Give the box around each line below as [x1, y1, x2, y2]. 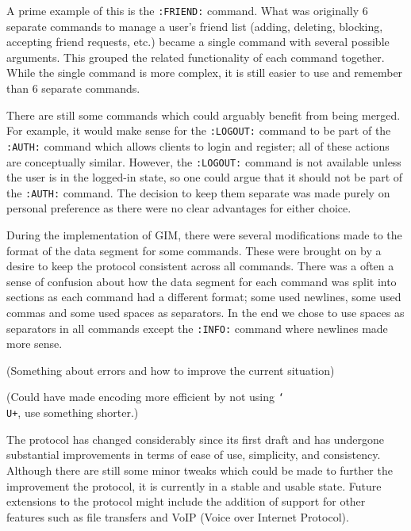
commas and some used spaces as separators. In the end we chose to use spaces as [6, 304, 405, 320]
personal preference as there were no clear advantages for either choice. [6, 200, 351, 216]
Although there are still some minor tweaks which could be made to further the [6, 461, 393, 478]
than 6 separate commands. [6, 80, 140, 97]
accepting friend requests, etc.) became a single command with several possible [6, 33, 390, 50]
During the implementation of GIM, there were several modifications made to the [6, 227, 402, 243]
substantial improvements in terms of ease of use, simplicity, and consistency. [6, 446, 381, 463]
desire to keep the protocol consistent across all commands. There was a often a [6, 258, 394, 274]
